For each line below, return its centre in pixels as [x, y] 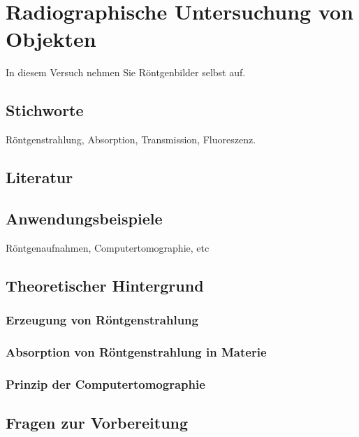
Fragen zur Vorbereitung [97, 422]
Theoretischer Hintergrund [105, 285]
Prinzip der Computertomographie [105, 384]
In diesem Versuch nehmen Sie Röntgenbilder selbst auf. [126, 72]
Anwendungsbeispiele [84, 218]
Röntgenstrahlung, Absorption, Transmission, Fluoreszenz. [131, 139]
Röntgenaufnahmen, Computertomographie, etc [108, 247]
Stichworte [45, 110]
